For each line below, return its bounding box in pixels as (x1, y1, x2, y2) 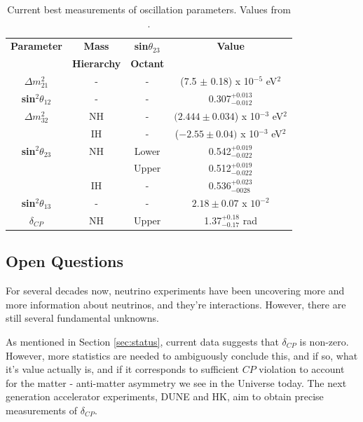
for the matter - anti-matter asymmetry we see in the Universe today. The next (6, 375, 347, 390)
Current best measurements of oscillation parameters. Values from (7, 2, 291, 16)
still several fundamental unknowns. (6, 311, 159, 325)
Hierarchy (71, 56, 121, 71)
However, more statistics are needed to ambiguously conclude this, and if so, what (6, 348, 358, 362)
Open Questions (6, 250, 124, 272)
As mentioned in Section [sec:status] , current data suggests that (6, 334, 279, 348)
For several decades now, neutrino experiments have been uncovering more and (6, 283, 345, 298)
